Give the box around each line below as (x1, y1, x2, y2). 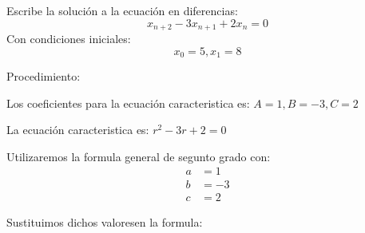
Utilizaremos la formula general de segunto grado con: (6, 148, 271, 164)
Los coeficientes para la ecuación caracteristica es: (6, 94, 250, 111)
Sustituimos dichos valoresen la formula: (6, 213, 203, 230)
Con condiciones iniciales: (6, 30, 131, 47)
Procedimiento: (6, 68, 81, 85)
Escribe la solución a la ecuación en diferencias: (6, 2, 238, 18)
